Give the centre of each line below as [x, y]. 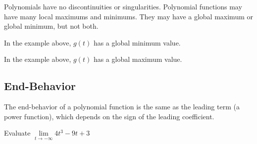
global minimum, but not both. [51, 26]
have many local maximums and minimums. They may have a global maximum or [128, 16]
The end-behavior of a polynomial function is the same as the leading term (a [122, 107]
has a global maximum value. [138, 59]
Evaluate [17, 133]
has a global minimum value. [137, 42]
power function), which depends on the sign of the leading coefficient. [109, 116]
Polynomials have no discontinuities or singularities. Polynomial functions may [123, 6]
